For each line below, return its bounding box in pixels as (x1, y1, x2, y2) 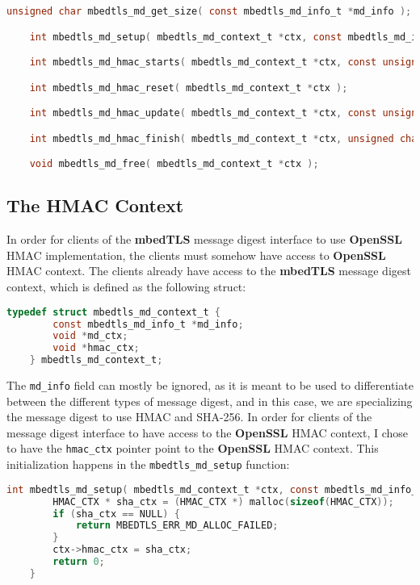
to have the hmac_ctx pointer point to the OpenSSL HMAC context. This (6, 440, 379, 457)
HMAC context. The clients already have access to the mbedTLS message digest (6, 262, 411, 279)
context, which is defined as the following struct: (6, 278, 246, 295)
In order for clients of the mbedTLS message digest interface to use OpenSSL (6, 231, 402, 248)
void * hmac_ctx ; (52, 342, 140, 354)
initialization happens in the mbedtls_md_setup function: (6, 456, 290, 473)
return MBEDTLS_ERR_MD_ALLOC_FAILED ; (75, 520, 279, 532)
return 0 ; (52, 556, 105, 568)
